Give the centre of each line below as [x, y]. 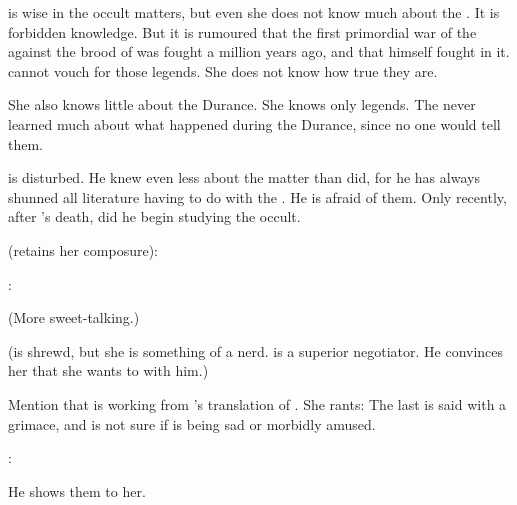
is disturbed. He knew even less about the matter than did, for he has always [244, 177]
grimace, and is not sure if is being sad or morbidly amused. [192, 423]
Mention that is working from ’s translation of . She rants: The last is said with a [257, 403]
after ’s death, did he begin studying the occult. [154, 216]
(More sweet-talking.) [74, 317]
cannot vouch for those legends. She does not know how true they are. [223, 70]
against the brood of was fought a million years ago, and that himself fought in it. [259, 51]
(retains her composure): [83, 249]
